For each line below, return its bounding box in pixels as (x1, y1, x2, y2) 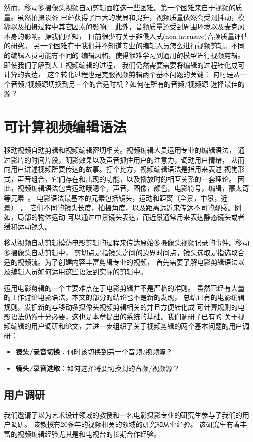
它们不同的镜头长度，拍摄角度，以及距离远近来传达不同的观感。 (30, 202, 235, 212)
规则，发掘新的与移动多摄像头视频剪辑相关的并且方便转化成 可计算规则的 (4, 301, 238, 312)
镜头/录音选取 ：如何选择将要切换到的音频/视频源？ (15, 363, 180, 373)
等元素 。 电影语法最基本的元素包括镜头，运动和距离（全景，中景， (4, 193, 221, 203)
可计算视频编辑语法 (4, 117, 127, 137)
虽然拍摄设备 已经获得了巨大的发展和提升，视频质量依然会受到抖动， (17, 12, 238, 22)
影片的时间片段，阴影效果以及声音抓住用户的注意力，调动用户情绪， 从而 (10, 154, 245, 165)
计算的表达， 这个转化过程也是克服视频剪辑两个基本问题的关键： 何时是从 (4, 69, 240, 79)
